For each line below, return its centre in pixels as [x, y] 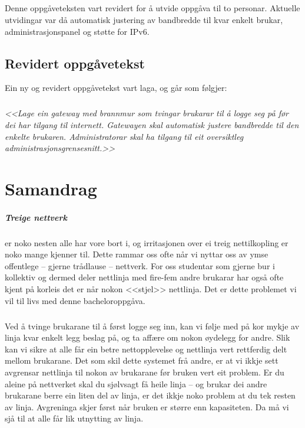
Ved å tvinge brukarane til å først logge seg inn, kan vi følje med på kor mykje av [152, 326]
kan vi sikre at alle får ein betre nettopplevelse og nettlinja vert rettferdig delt [146, 349]
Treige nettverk [36, 217]
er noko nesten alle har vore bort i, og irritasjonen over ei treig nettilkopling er [147, 242]
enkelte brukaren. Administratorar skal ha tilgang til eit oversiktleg [124, 136]
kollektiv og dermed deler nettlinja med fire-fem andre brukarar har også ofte [144, 277]
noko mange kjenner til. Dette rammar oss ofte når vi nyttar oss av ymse [137, 254]
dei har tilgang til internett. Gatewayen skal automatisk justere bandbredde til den [152, 124]
